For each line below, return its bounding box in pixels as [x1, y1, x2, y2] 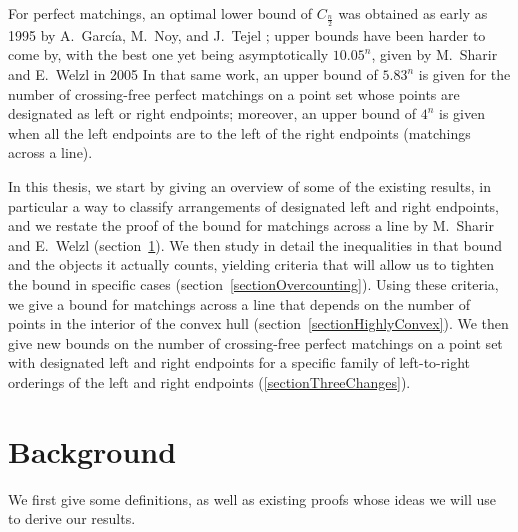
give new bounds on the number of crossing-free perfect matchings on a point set [8, 332, 503, 353]
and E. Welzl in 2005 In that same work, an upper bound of [8, 64, 378, 85]
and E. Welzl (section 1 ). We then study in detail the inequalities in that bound [8, 234, 502, 255]
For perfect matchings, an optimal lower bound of [8, 3, 313, 23]
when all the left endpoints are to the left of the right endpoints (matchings [8, 122, 471, 143]
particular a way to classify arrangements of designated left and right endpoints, [8, 195, 499, 216]
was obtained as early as [338, 3, 488, 23]
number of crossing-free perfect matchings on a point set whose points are [8, 83, 460, 104]
